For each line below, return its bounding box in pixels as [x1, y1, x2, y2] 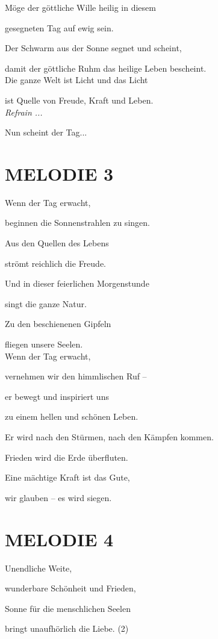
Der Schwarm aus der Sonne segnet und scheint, [5, 42, 182, 54]
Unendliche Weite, [5, 561, 72, 574]
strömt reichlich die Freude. [5, 257, 106, 269]
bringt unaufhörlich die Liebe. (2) [5, 622, 129, 635]
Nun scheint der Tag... [5, 126, 87, 139]
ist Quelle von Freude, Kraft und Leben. [5, 93, 154, 106]
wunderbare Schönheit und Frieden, [5, 582, 136, 594]
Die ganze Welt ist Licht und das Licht [5, 73, 148, 86]
